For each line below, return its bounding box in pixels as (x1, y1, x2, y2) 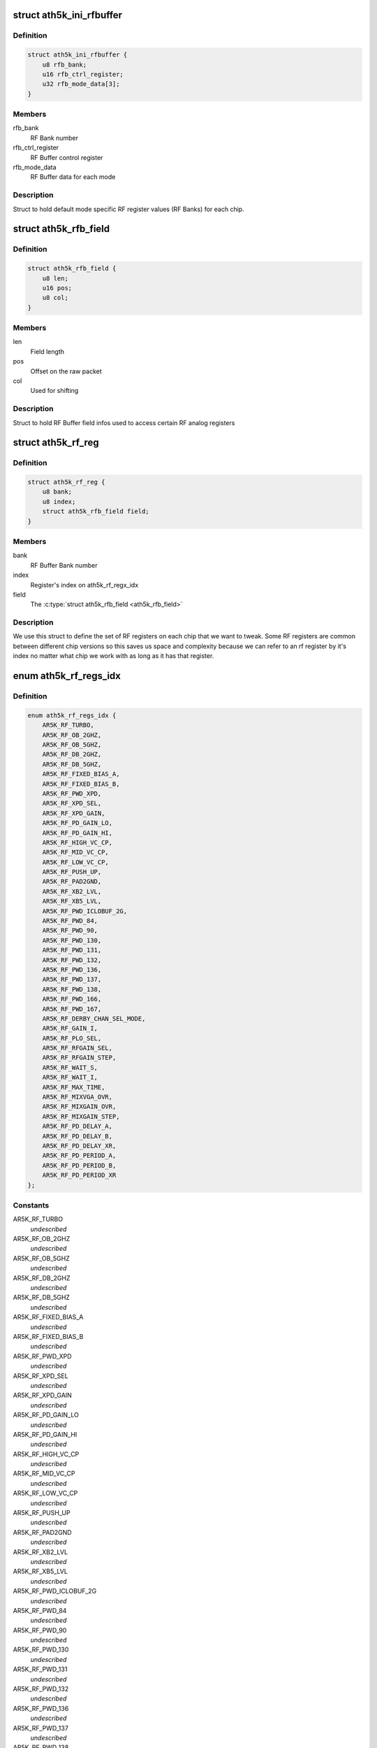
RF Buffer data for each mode (30, 173, 116, 181)
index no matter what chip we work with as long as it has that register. (13, 652, 214, 660)
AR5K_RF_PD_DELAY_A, (42, 1122, 113, 1131)
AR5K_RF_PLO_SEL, (42, 1034, 102, 1042)
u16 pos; (42, 284, 73, 292)
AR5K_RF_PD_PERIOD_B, (42, 1161, 117, 1169)
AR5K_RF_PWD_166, (42, 995, 102, 1003)
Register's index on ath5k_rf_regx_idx (30, 580, 139, 589)
